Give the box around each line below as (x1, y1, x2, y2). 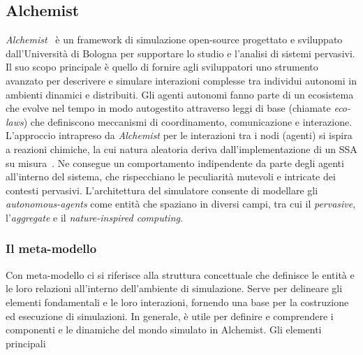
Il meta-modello (6, 240, 97, 257)
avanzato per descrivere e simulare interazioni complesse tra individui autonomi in (6, 73, 357, 87)
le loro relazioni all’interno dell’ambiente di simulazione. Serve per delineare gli (6, 281, 343, 296)
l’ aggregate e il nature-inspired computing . (6, 210, 183, 224)
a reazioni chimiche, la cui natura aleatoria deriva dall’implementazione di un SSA (6, 141, 357, 156)
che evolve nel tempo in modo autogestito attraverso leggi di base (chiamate (6, 101, 331, 115)
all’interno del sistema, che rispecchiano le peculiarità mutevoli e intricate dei (6, 169, 336, 184)
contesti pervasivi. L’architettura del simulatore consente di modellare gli (6, 182, 318, 197)
